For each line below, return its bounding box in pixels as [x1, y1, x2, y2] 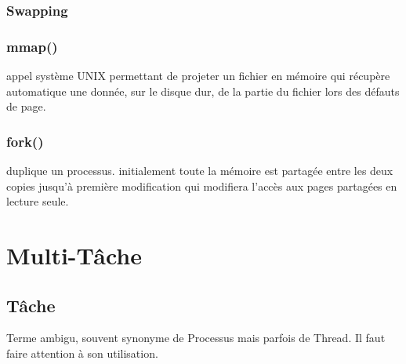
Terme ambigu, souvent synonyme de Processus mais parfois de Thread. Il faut [6, 329, 386, 346]
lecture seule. [6, 193, 69, 209]
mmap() [6, 36, 58, 56]
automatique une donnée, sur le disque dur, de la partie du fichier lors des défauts [6, 82, 400, 99]
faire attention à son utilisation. [6, 345, 158, 362]
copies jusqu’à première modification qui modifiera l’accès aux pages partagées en [6, 177, 397, 194]
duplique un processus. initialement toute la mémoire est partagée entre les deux [6, 162, 393, 179]
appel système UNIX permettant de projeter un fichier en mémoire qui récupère [6, 67, 390, 84]
